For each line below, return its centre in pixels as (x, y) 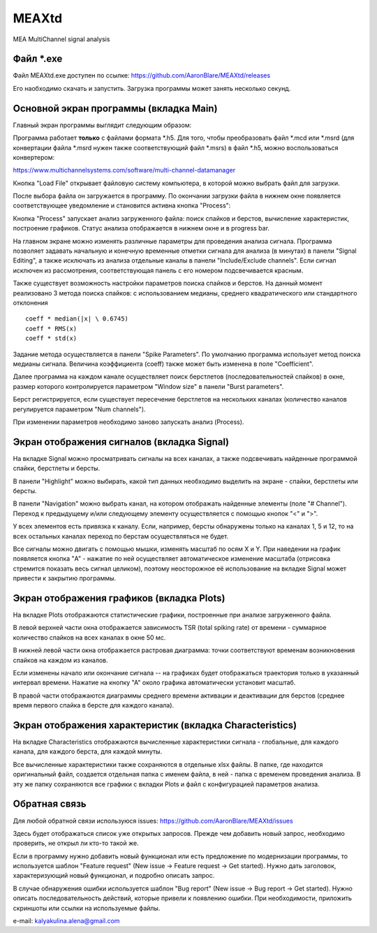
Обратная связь (50, 804)
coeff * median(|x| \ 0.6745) (77, 319)
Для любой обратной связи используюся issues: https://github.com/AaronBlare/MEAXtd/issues (153, 821)
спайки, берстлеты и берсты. (57, 469)
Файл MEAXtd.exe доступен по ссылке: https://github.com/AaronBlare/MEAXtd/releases (142, 75)
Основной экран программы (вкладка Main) (115, 108)
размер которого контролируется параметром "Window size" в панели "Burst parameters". (148, 386)
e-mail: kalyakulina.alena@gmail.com (66, 921)
